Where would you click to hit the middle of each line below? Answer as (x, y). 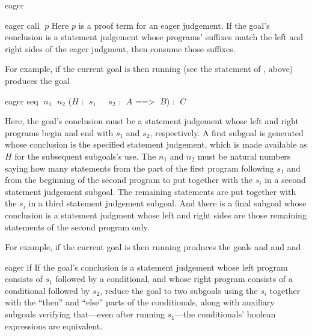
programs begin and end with (59, 132)
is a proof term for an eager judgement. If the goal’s (174, 25)
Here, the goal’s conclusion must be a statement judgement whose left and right (152, 121)
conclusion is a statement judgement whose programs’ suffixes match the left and (154, 37)
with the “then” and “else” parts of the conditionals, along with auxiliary (140, 302)
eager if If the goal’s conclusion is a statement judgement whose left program (146, 267)
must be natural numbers (244, 156)
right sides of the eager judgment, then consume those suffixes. (120, 48)
